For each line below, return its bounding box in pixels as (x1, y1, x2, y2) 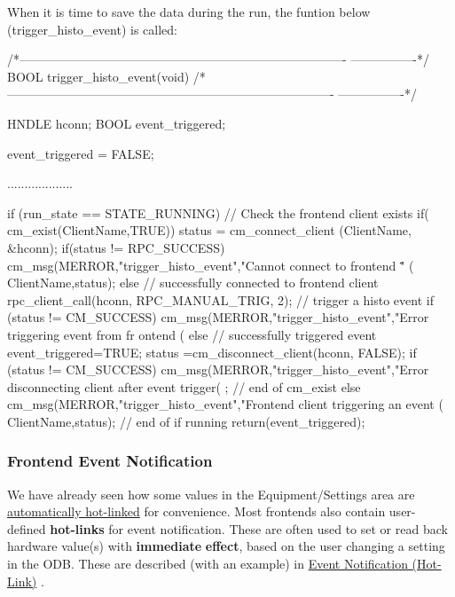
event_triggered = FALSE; (7, 144, 154, 162)
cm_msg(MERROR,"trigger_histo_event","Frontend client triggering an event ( (7, 395, 443, 413)
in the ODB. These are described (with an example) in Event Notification (7, 554, 408, 573)
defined (7, 519, 46, 538)
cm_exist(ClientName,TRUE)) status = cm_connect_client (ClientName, (7, 221, 412, 240)
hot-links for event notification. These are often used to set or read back (50, 519, 448, 538)
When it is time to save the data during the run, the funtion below (7, 3, 371, 20)
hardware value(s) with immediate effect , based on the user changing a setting (7, 537, 445, 555)
